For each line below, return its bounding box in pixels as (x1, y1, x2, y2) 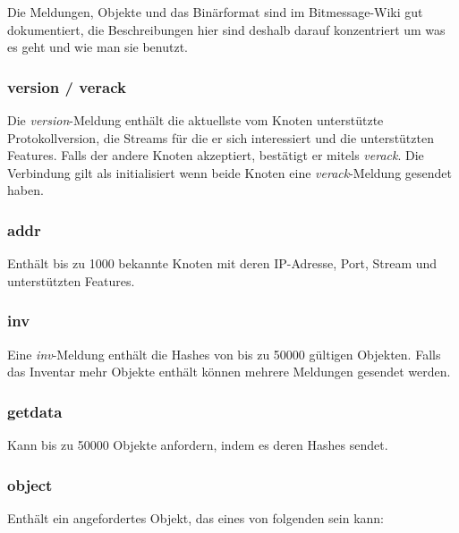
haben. (7, 181, 44, 199)
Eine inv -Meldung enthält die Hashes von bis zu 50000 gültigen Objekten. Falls (7, 344, 441, 363)
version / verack (7, 75, 126, 97)
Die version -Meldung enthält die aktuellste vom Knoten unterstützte (7, 111, 384, 129)
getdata (7, 400, 63, 422)
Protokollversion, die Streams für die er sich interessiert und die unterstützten (7, 128, 434, 147)
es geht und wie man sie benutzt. (7, 38, 188, 56)
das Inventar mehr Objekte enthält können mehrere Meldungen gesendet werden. (7, 362, 451, 381)
